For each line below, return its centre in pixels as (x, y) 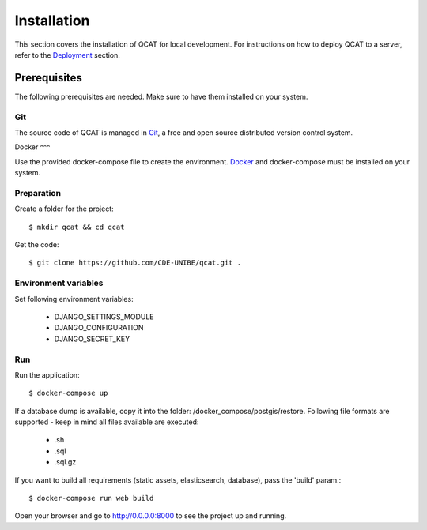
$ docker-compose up (68, 393)
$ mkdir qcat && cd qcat (77, 227)
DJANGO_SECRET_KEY (92, 339)
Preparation (38, 193)
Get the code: (37, 245)
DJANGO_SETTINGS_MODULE (104, 317)
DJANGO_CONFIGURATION (99, 328)
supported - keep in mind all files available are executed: (107, 422)
